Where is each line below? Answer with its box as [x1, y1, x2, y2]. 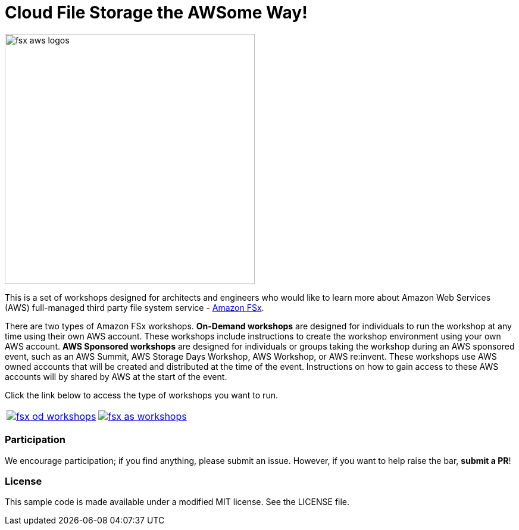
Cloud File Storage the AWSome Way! [5, 2, 308, 23]
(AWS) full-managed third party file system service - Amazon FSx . [5, 302, 264, 313]
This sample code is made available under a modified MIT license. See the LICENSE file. [5, 497, 350, 507]
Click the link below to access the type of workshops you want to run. [5, 389, 278, 400]
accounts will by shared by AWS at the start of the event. [5, 371, 227, 382]
